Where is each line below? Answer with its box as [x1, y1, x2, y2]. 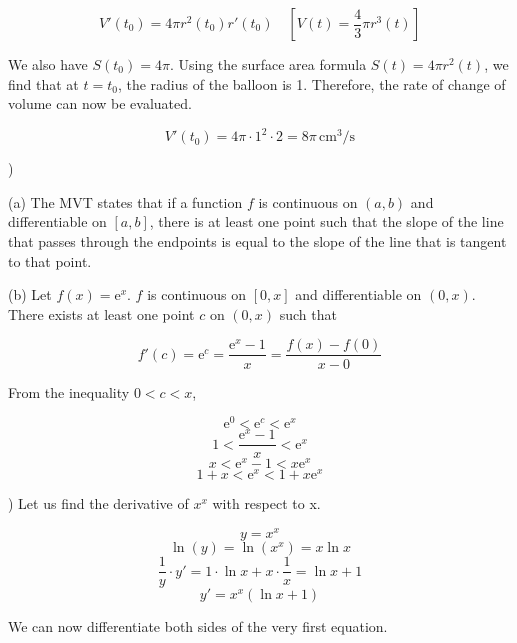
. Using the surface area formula [169, 54, 367, 74]
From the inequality [8, 381, 130, 402]
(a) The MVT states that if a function [8, 191, 243, 212]
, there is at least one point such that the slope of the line [149, 211, 504, 232]
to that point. [8, 250, 92, 271]
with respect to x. [212, 493, 321, 514]
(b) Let [8, 284, 52, 305]
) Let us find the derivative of [8, 493, 189, 514]
